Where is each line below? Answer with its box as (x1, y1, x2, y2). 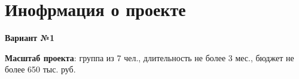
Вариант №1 (5, 31, 54, 44)
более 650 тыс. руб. (5, 63, 76, 75)
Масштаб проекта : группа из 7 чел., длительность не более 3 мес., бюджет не (5, 51, 294, 64)
